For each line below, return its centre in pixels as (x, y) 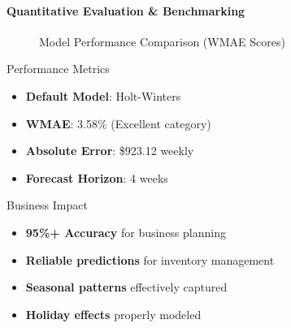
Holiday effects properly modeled (113, 314)
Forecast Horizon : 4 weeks (97, 177)
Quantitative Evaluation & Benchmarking (126, 10)
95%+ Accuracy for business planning (126, 232)
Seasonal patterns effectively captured (126, 287)
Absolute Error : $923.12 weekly (110, 151)
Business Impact (47, 205)
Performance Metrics (58, 69)
